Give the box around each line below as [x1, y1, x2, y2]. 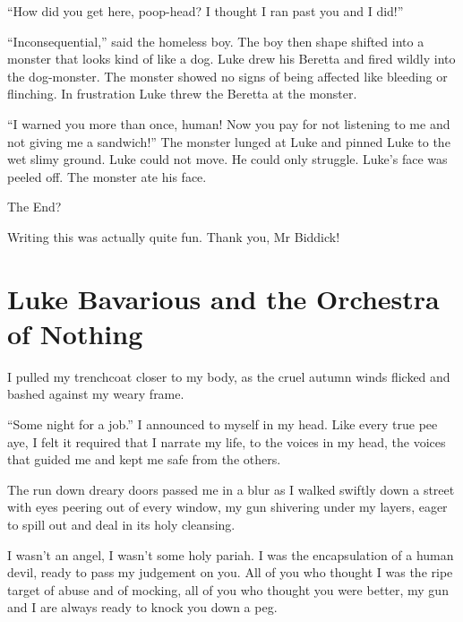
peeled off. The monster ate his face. [7, 167, 207, 186]
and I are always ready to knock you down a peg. [7, 598, 278, 617]
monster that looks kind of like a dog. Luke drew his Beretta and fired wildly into [7, 49, 456, 68]
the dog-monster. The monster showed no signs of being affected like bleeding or [7, 66, 448, 85]
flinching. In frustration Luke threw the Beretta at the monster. [7, 84, 357, 103]
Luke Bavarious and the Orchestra [7, 280, 440, 316]
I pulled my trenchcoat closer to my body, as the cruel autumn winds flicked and [7, 367, 450, 385]
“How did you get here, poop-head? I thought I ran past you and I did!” [7, 2, 404, 20]
